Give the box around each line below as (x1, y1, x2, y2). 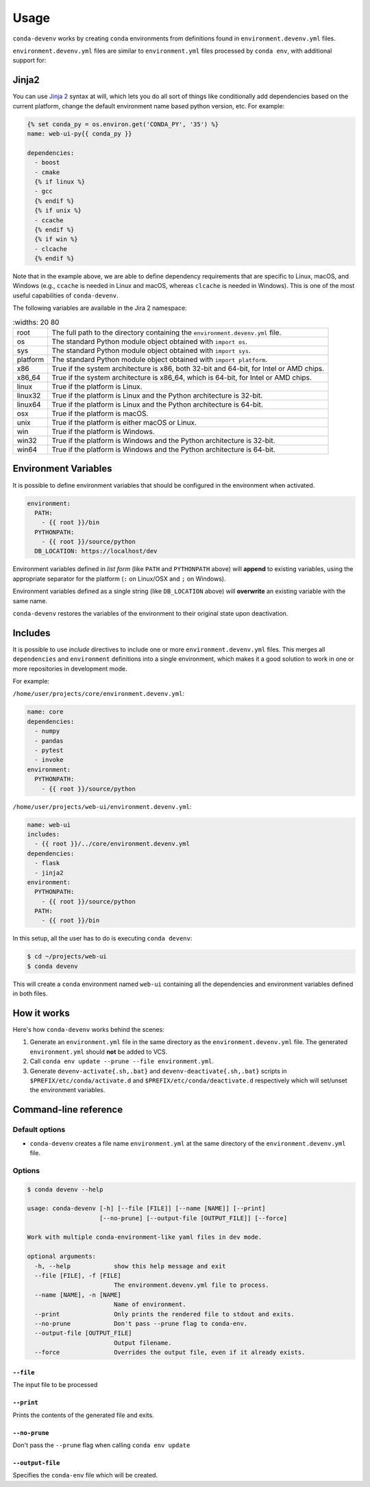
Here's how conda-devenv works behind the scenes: (12, 1026, 164, 1034)
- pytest (34, 747, 64, 754)
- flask (34, 859, 60, 867)
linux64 (16, 400, 41, 409)
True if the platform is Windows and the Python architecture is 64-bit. (51, 445, 275, 454)
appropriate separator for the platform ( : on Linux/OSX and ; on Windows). (12, 575, 226, 583)
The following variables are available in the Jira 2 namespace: (12, 304, 188, 312)
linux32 (16, 391, 41, 400)
